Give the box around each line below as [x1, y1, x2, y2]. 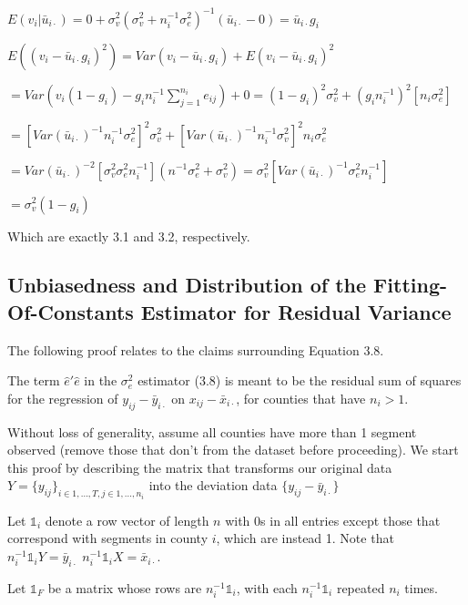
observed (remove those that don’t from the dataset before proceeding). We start [7, 440, 459, 459]
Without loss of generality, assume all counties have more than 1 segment [7, 422, 417, 441]
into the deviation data [148, 476, 278, 495]
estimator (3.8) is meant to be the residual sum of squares [137, 371, 462, 390]
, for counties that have [236, 388, 366, 407]
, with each [236, 578, 298, 597]
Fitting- [373, 271, 447, 299]
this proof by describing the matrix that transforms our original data [7, 457, 392, 477]
